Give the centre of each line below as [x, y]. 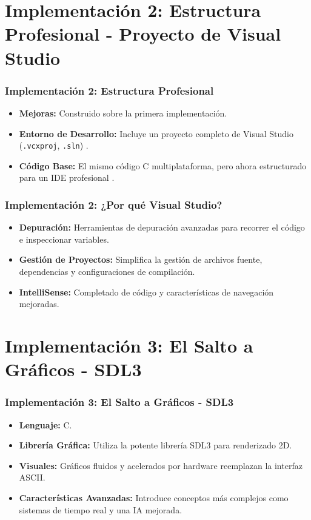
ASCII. [32, 477]
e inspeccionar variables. [64, 239]
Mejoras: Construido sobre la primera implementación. [123, 113]
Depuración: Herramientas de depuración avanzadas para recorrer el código [162, 227]
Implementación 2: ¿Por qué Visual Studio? [114, 204]
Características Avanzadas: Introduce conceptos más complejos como [154, 497]
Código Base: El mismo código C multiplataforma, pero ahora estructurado [163, 165]
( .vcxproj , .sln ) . [54, 145]
